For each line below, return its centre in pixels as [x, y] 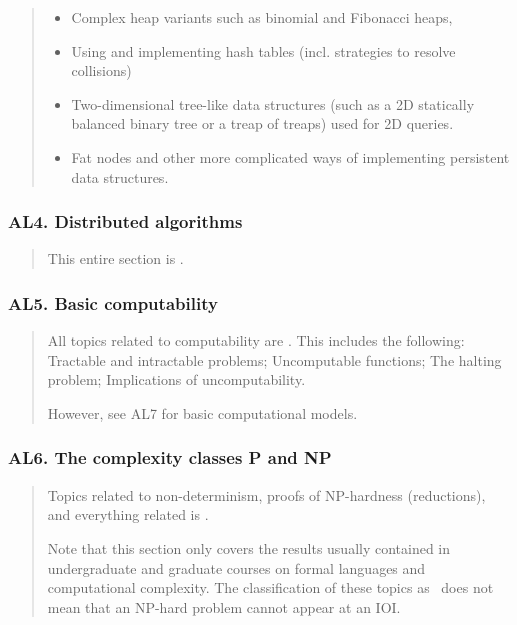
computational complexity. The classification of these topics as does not [270, 587]
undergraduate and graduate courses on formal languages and [236, 567]
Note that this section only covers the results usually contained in [249, 547]
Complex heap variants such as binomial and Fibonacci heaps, [262, 17]
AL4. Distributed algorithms [125, 221]
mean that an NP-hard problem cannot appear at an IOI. [224, 606]
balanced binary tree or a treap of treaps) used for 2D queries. [262, 123]
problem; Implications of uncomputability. [176, 379]
